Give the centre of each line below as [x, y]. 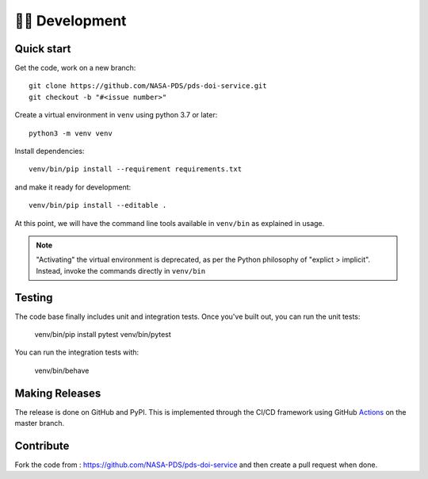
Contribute [42, 445]
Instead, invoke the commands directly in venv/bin [121, 270]
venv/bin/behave [62, 370]
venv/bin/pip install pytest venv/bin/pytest [103, 335]
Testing [34, 297]
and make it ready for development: [73, 187]
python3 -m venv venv [71, 133]
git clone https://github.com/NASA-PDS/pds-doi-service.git [148, 86]
